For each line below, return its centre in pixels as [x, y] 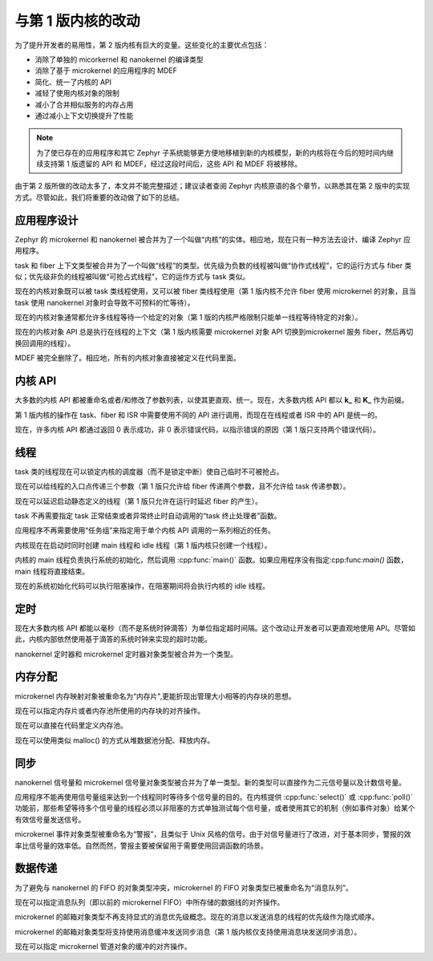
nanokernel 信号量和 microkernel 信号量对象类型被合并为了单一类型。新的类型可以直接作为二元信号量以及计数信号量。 [210, 782]
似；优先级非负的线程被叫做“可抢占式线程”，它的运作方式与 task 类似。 [132, 276]
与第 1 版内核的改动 [77, 21]
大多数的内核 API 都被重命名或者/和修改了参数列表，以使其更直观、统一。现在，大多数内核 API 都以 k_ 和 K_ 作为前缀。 [212, 400]
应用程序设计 [47, 220]
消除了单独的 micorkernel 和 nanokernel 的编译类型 [119, 59]
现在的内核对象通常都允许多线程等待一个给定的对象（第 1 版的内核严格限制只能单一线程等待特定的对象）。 [188, 318]
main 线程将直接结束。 [52, 571]
